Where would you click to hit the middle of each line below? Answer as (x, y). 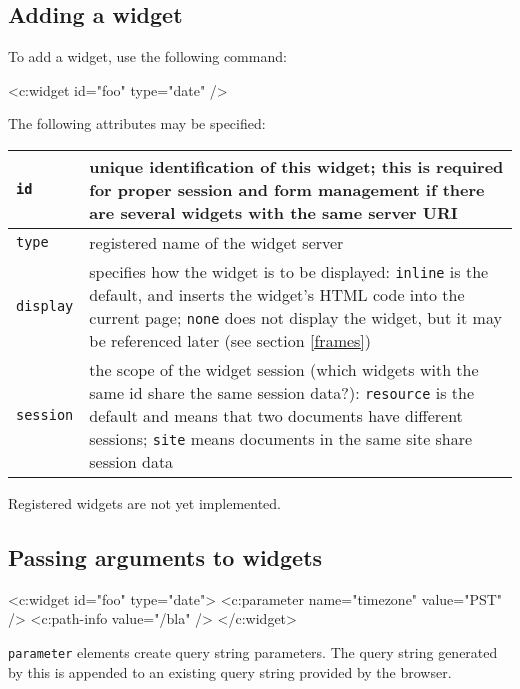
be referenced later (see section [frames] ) (230, 340)
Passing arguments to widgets (165, 556)
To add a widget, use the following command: (147, 56)
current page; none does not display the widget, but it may (295, 317)
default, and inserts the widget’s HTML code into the (277, 294)
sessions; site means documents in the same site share (281, 438)
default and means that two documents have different (276, 415)
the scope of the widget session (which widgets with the (284, 369)
